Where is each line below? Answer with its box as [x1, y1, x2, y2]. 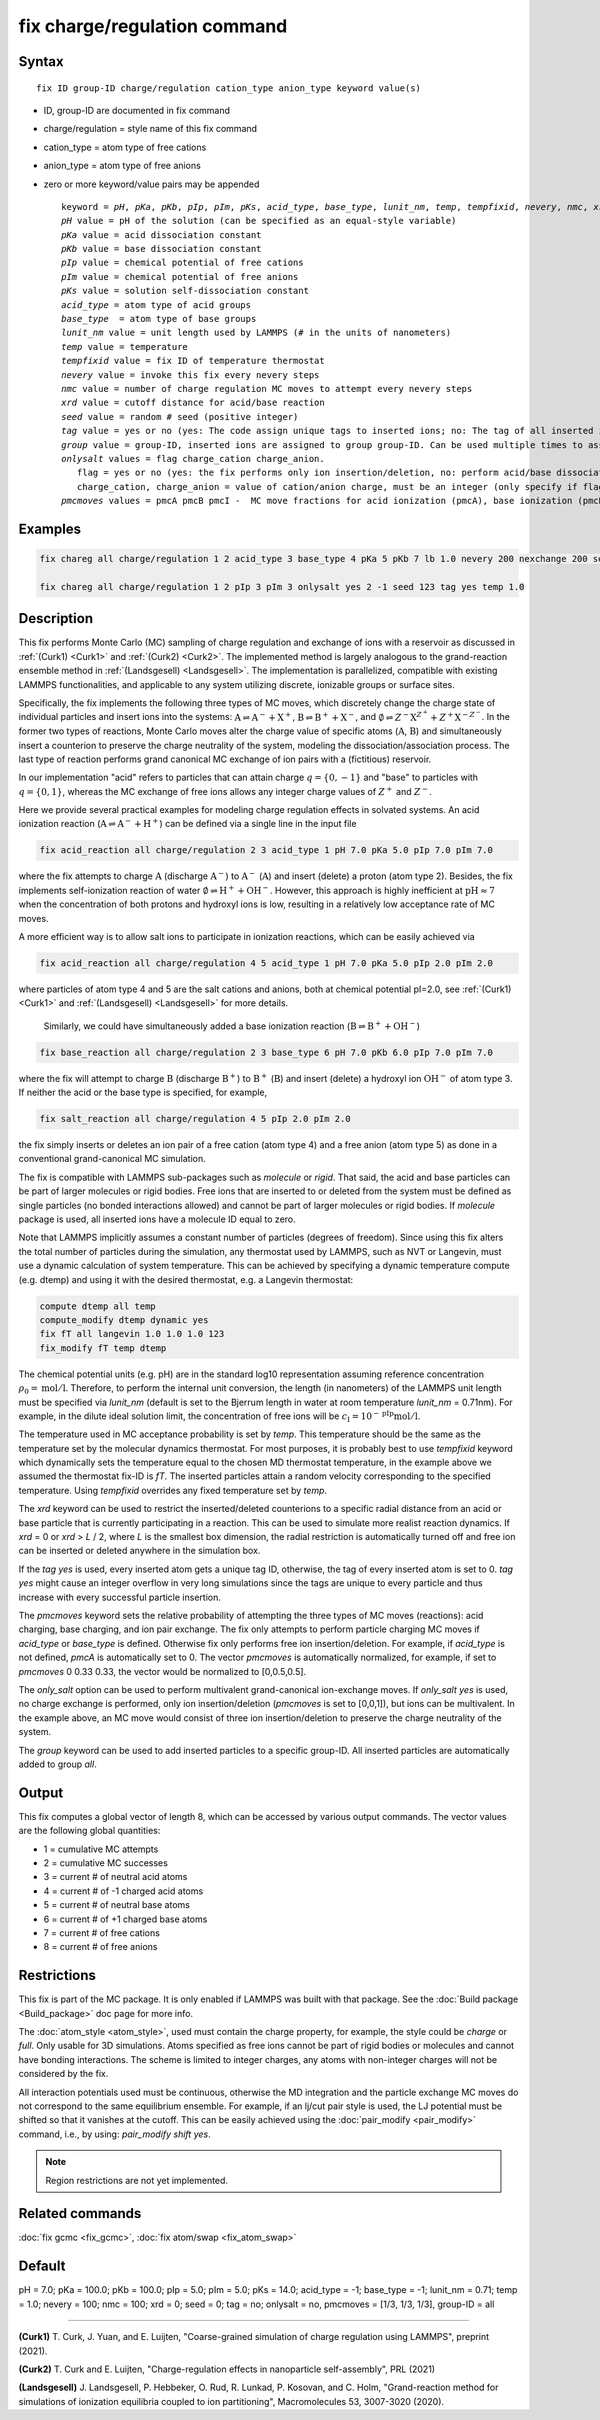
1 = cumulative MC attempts [43, 1843, 159, 1855]
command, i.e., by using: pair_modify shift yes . [18, 2128, 211, 2140]
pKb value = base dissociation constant [61, 243, 262, 255]
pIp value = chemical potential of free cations [61, 257, 304, 269]
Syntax [18, 53, 64, 70]
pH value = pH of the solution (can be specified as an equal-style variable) [61, 215, 457, 227]
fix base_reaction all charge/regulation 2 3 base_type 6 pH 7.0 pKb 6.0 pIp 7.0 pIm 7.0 [39, 1046, 494, 1058]
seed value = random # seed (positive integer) [61, 411, 299, 422]
